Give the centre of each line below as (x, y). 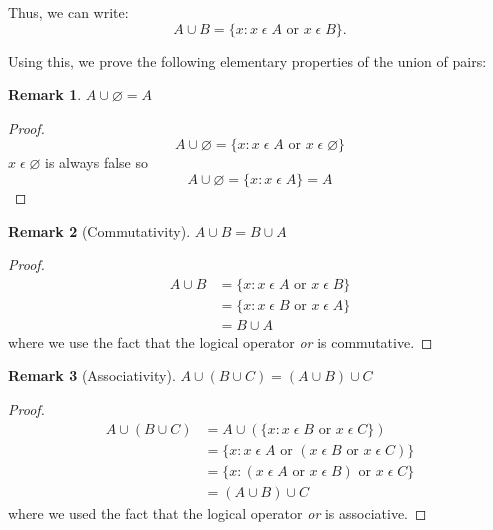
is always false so (96, 162)
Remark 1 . (45, 94)
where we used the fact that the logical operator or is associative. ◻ (217, 512)
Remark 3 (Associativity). (92, 375)
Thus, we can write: (68, 12)
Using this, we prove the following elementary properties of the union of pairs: (247, 60)
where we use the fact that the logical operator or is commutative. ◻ (220, 341)
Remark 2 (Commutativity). (99, 230)
